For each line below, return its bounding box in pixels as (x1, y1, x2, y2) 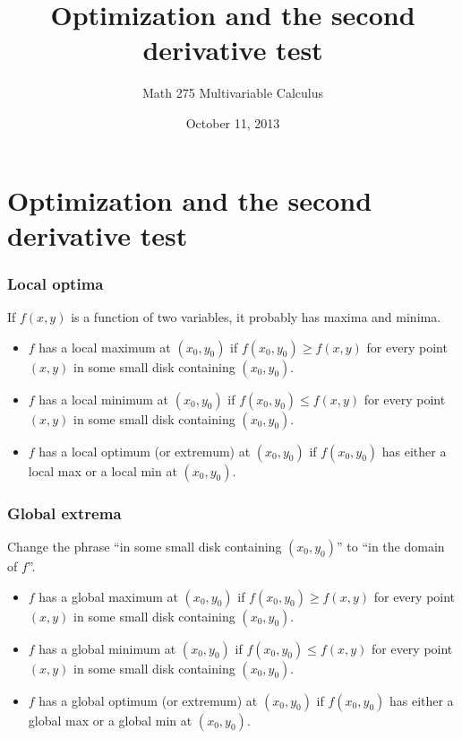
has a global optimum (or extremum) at (38, 691, 258, 709)
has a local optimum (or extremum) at (38, 441, 251, 460)
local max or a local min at (28, 461, 177, 480)
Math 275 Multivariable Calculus (142, 83, 323, 102)
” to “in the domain (337, 536, 445, 555)
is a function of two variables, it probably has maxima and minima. (71, 308, 441, 326)
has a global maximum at (38, 587, 178, 605)
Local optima (7, 272, 104, 294)
